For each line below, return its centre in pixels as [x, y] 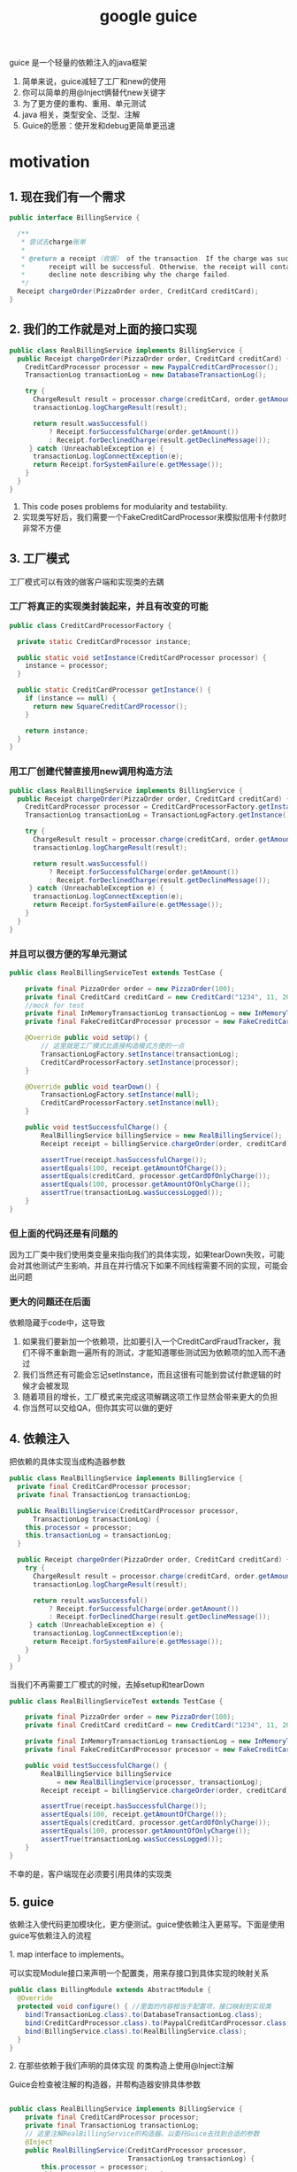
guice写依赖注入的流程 [50, 1935]
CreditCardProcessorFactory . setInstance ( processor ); [140, 1062]
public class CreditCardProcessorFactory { [91, 625]
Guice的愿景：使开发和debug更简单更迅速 [99, 126]
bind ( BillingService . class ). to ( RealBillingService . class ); [136, 2031]
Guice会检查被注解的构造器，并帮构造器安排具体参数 [105, 2084]
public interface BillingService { [75, 218]
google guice [148, 16]
